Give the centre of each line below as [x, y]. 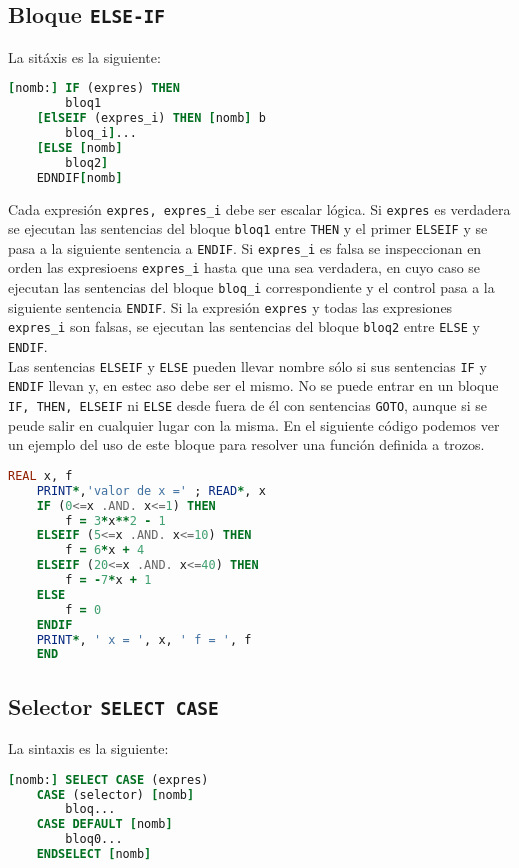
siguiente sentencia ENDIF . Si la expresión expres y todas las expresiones [230, 306]
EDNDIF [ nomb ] [79, 177]
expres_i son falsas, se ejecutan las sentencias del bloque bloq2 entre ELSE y [244, 326]
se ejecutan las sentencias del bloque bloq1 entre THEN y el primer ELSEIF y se [248, 228]
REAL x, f [40, 475]
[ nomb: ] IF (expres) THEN [94, 88]
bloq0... [94, 839]
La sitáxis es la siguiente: [84, 56]
